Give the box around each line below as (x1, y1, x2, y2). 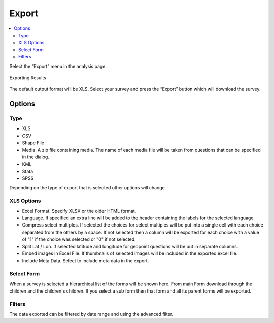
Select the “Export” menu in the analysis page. (9, 63, 107, 69)
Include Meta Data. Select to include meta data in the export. (22, 257, 149, 264)
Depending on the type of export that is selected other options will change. (9, 184, 166, 190)
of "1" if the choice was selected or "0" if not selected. (22, 236, 136, 242)
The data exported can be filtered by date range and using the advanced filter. (9, 311, 174, 317)
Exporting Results (9, 74, 47, 81)
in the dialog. (22, 154, 49, 160)
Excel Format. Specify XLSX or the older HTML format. (22, 208, 136, 214)
